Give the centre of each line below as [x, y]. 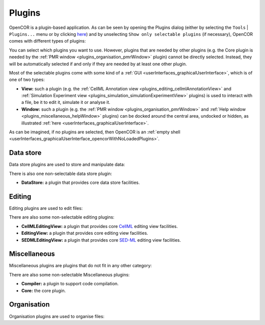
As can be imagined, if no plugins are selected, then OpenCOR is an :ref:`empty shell [95, 132]
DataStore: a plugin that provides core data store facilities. [80, 183]
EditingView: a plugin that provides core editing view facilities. [85, 233]
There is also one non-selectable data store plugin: [61, 174]
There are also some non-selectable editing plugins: [62, 217]
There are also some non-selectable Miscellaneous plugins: [69, 275]
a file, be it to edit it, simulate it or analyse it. [66, 102]
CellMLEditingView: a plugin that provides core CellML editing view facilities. [100, 226]
